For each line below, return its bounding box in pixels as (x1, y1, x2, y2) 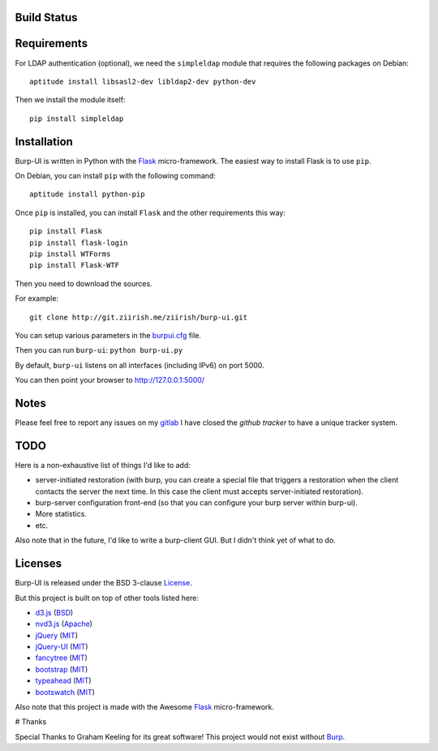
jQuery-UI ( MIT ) (35, 642, 88, 652)
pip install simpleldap (29, 114, 124, 123)
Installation (15, 135, 73, 148)
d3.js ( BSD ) (35, 607, 74, 617)
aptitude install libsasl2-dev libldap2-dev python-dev (29, 77, 256, 86)
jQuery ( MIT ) (35, 630, 79, 640)
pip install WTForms (29, 249, 111, 259)
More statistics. (35, 509, 87, 519)
